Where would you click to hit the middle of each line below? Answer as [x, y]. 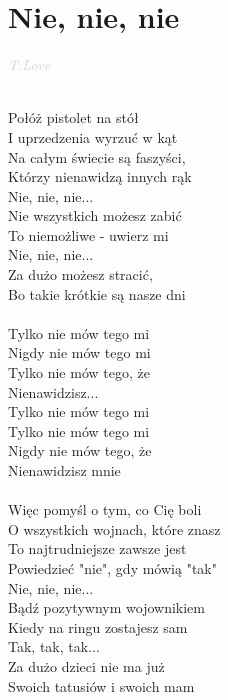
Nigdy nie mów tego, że [80, 450]
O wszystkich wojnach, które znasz [114, 528]
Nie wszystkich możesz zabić [95, 215]
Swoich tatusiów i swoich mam [101, 685]
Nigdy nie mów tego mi [79, 352]
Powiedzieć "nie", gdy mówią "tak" [112, 567]
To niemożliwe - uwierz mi [88, 234]
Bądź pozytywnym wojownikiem [106, 607]
